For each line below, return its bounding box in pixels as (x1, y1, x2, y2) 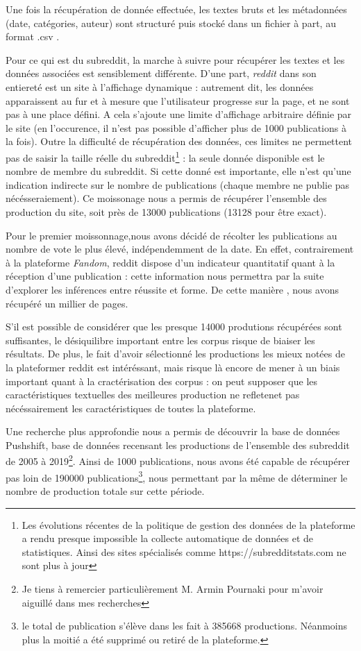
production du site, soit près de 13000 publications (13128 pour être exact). (6, 204, 327, 219)
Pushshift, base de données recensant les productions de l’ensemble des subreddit (6, 437, 350, 452)
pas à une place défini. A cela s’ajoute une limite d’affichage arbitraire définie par (6, 107, 352, 121)
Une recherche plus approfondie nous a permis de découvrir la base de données (6, 424, 340, 439)
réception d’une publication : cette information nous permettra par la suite (6, 269, 324, 283)
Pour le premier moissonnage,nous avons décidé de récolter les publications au (6, 228, 337, 242)
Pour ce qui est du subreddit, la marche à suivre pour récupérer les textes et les (6, 52, 345, 67)
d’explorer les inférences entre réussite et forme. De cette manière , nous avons (6, 282, 339, 296)
